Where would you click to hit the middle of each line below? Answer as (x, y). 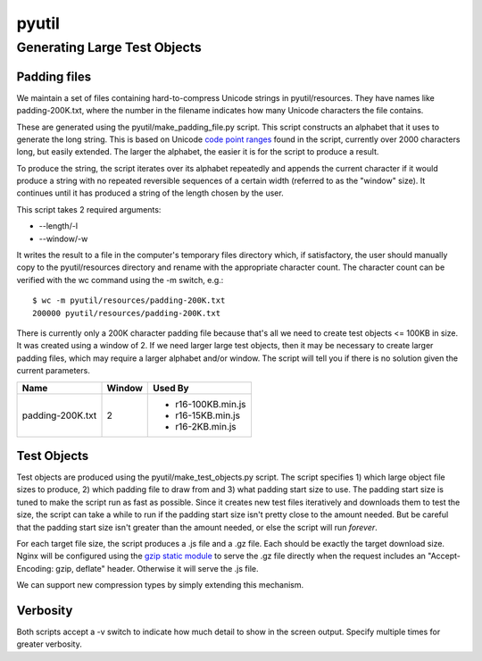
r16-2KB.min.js (206, 426)
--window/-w (63, 238)
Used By (171, 388)
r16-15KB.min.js (208, 415)
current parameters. (54, 371)
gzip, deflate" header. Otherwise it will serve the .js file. (157, 568)
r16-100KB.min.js (211, 404)
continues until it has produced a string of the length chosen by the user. (150, 193)
